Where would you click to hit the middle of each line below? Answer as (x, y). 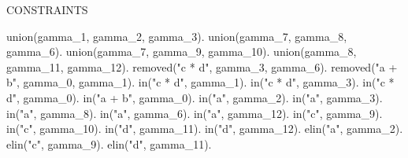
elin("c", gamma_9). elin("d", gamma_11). (109, 143)
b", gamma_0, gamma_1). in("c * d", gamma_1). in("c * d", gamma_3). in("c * (200, 82)
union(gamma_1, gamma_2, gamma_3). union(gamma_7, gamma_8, (177, 36)
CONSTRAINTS (47, 9)
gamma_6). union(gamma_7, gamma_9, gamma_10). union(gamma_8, (182, 51)
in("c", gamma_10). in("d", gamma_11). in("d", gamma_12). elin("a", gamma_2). (205, 129)
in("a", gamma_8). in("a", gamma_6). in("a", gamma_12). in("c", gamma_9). (195, 113)
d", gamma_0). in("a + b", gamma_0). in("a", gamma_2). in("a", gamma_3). (195, 97)
